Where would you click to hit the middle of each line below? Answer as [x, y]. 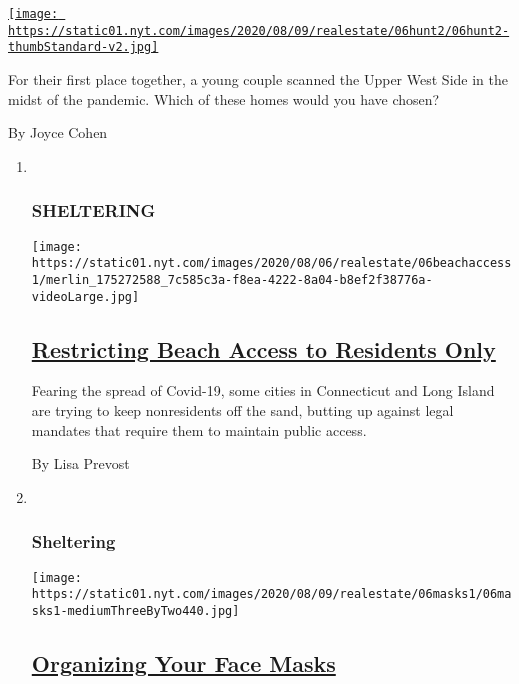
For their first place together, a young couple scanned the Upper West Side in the [258, 78]
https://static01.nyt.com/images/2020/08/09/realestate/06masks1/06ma [271, 594]
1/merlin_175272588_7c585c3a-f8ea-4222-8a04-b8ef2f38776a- [232, 279]
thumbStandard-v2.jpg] [83, 47]
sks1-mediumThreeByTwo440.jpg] [135, 610]
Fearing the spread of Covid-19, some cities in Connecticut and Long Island [263, 390]
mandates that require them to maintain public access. [199, 429]
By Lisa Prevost [80, 463]
